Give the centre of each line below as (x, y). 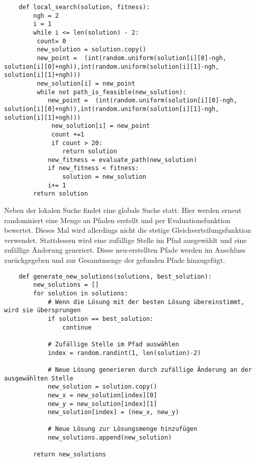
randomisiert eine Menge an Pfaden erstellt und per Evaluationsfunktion (117, 220)
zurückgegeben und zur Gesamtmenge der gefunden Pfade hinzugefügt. (115, 260)
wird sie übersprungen (42, 310)
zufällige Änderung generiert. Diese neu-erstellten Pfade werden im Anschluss (125, 250)
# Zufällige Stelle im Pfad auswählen (113, 344)
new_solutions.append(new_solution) (110, 438)
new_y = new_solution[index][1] (102, 404)
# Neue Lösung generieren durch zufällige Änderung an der (150, 370)
